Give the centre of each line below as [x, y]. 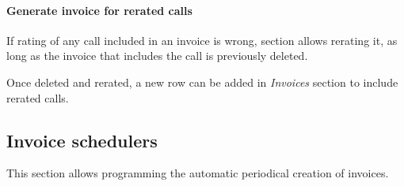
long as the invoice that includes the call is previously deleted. [157, 56]
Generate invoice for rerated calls [99, 10]
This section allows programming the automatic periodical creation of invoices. [198, 173]
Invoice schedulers [82, 140]
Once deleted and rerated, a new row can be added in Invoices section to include [202, 82]
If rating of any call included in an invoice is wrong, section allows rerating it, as [202, 40]
